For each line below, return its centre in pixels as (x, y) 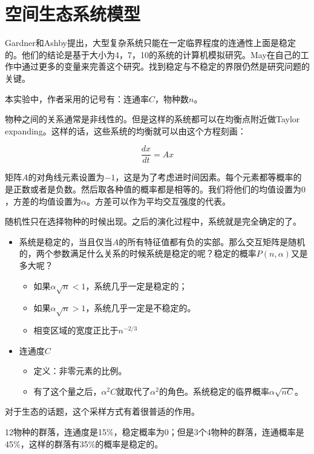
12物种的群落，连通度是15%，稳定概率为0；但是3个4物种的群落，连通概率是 (155, 432)
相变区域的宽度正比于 (76, 330)
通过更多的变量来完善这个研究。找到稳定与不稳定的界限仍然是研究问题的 (165, 66)
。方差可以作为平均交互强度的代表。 (158, 201)
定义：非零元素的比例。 (80, 371)
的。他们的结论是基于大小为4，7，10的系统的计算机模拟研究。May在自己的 (153, 54)
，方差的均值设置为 (43, 201)
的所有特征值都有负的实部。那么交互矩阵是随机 (212, 241)
